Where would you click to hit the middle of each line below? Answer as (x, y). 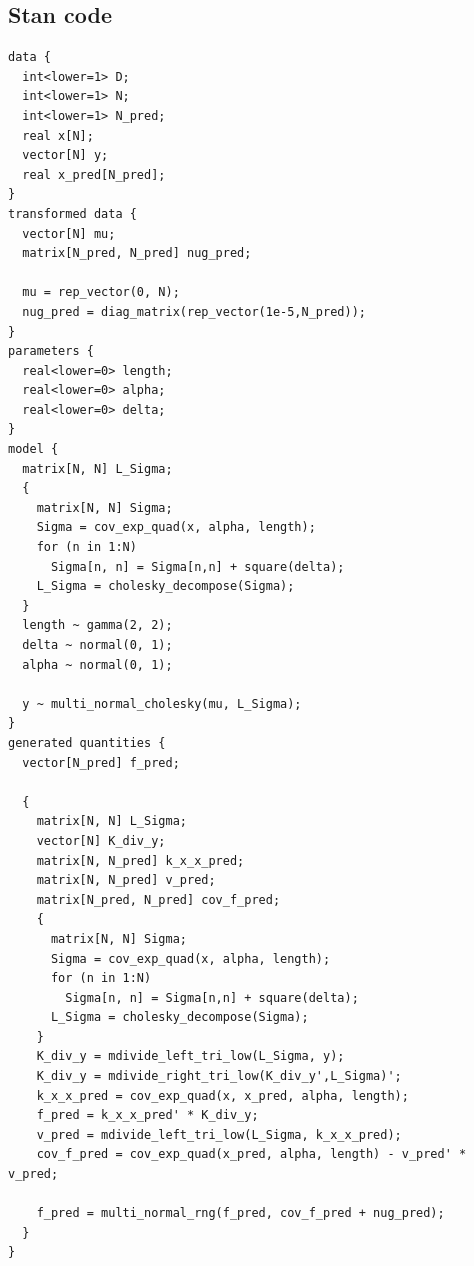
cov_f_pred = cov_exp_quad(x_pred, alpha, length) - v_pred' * (251, 1154)
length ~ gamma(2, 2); (97, 625)
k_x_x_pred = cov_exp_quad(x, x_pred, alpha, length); (222, 1095)
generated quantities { (87, 742)
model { (33, 449)
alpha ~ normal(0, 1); (97, 664)
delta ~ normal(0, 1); (97, 645)
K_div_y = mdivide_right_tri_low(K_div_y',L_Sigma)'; (219, 1076)
